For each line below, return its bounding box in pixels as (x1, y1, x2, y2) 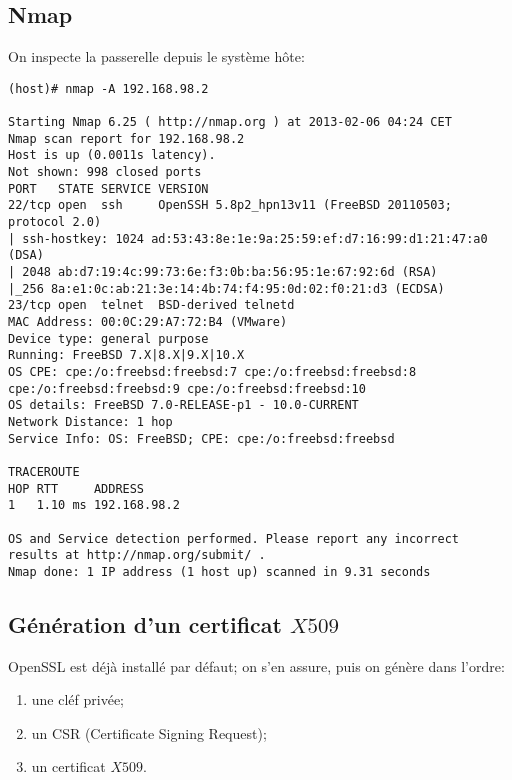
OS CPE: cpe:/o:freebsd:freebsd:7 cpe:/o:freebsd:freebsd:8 (8, 364, 417, 379)
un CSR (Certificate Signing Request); (31, 722, 267, 743)
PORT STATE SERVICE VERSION (8, 181, 209, 196)
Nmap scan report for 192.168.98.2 (8, 131, 245, 146)
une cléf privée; (31, 689, 125, 710)
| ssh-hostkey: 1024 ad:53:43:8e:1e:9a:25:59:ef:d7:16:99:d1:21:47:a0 (8, 231, 488, 246)
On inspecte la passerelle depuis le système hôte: (8, 46, 305, 67)
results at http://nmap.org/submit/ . (8, 548, 266, 563)
